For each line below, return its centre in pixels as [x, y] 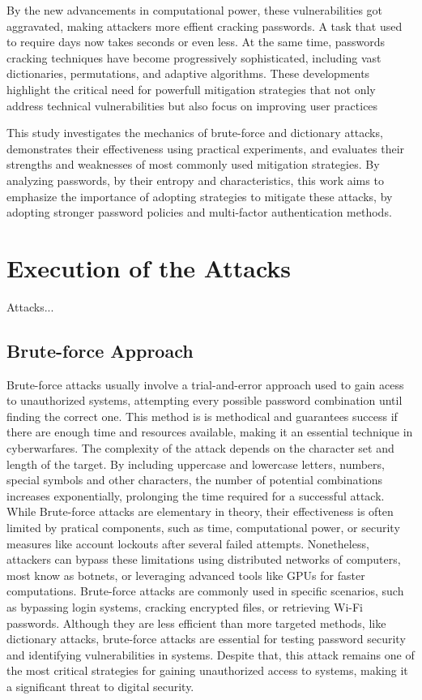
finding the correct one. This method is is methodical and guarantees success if [202, 416]
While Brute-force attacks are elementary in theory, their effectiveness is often [200, 511]
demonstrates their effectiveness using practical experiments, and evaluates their [206, 148]
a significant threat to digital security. [100, 686]
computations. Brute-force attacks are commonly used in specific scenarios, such [205, 591]
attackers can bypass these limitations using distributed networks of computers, [204, 559]
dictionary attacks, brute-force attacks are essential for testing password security [206, 639]
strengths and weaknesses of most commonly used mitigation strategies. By [193, 164]
